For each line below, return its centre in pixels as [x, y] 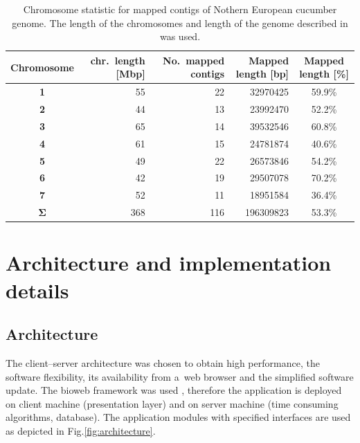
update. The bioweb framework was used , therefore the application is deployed [174, 390]
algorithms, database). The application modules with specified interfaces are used [178, 417]
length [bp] [262, 74]
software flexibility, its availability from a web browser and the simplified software [180, 376]
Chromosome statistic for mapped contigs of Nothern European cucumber [180, 9]
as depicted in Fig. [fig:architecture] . [81, 430]
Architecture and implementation [169, 263]
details [37, 290]
